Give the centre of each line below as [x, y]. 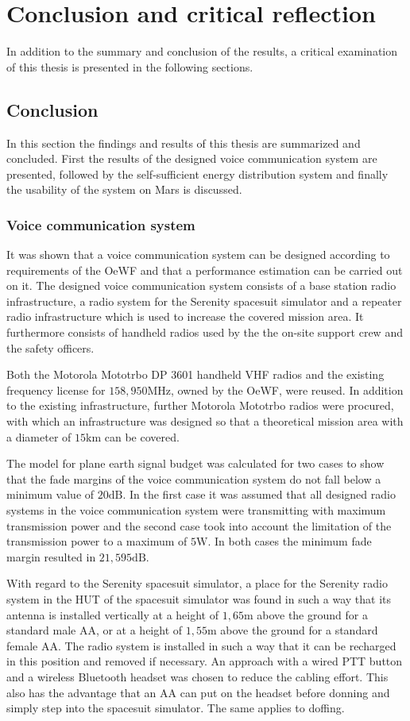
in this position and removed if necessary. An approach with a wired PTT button [205, 661]
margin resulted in [51, 556]
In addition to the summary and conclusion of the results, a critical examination [202, 51]
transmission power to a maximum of [97, 541]
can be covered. [142, 436]
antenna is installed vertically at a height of [112, 614]
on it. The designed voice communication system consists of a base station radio [201, 285]
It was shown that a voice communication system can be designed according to [198, 254]
